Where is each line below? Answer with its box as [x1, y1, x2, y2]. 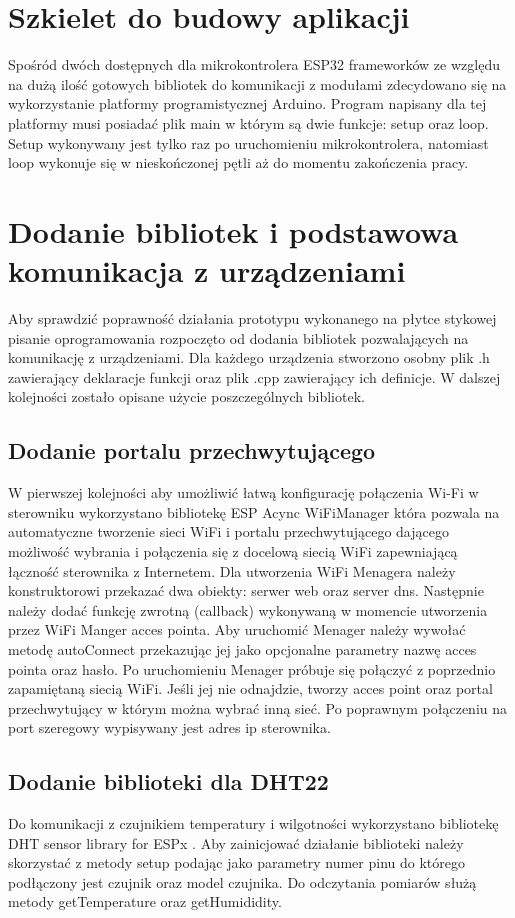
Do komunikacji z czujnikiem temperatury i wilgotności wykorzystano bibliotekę [8, 813, 499, 834]
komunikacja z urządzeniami [8, 250, 406, 291]
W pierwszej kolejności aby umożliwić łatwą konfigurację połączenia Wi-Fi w [8, 482, 479, 503]
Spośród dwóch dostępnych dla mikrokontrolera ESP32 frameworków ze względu [8, 54, 500, 75]
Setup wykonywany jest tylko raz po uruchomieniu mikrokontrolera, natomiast [8, 132, 489, 153]
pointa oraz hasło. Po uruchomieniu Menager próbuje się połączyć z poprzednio [8, 658, 496, 679]
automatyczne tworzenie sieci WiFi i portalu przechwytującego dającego [8, 521, 449, 542]
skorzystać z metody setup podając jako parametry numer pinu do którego [8, 852, 465, 873]
